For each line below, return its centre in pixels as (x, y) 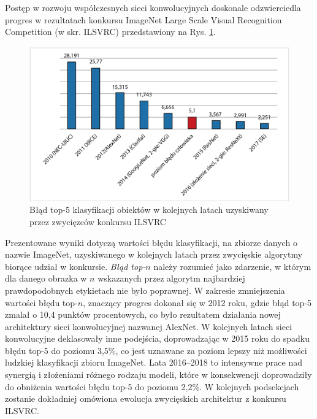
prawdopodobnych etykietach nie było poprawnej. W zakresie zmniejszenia (145, 290)
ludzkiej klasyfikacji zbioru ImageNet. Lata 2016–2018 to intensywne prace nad (154, 362)
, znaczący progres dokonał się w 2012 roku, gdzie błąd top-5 (197, 302)
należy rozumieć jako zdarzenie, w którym (232, 266)
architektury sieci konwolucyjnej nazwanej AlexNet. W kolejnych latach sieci (149, 326)
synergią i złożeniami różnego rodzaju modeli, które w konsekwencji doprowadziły (158, 375)
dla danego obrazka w (46, 278)
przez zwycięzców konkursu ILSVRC (98, 221)
